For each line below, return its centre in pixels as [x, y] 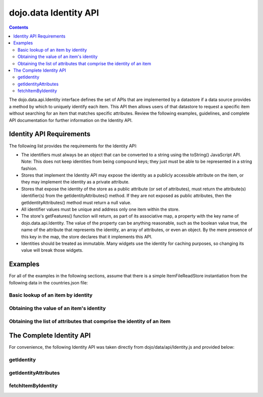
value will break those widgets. [52, 250]
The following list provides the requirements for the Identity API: [73, 146]
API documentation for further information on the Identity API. [71, 120]
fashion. [29, 168]
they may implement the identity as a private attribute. [75, 182]
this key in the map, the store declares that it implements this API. [87, 237]
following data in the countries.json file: [48, 282]
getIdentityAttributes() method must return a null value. [76, 202]
